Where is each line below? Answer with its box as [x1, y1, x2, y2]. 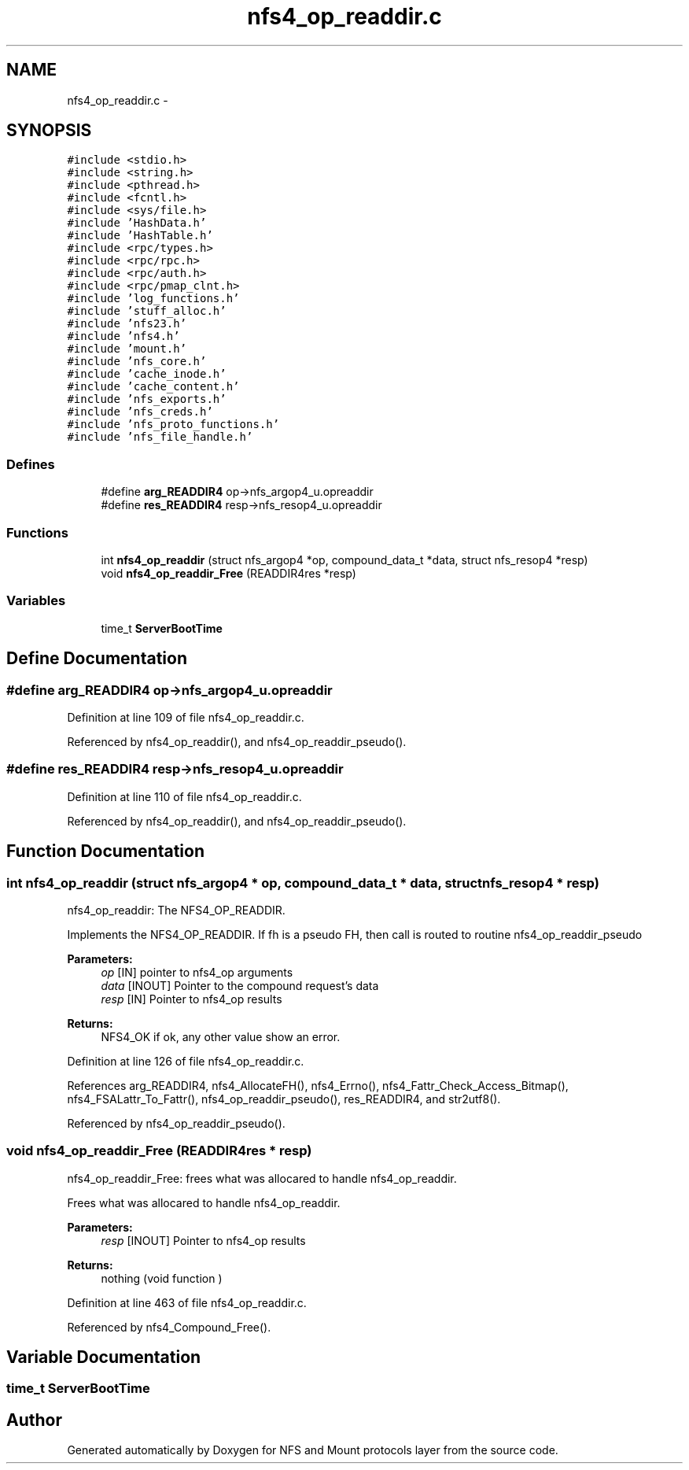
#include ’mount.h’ [67, 342, 187, 356]
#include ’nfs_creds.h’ [67, 405, 213, 419]
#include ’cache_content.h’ [67, 380, 240, 393]
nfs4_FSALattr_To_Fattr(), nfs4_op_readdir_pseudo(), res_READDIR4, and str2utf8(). [67, 1091, 501, 1106]
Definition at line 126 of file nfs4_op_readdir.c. [67, 1054, 304, 1068]
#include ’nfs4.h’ [67, 330, 180, 343]
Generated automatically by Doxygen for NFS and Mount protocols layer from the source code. [67, 1443, 558, 1457]
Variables [6, 593, 66, 609]
